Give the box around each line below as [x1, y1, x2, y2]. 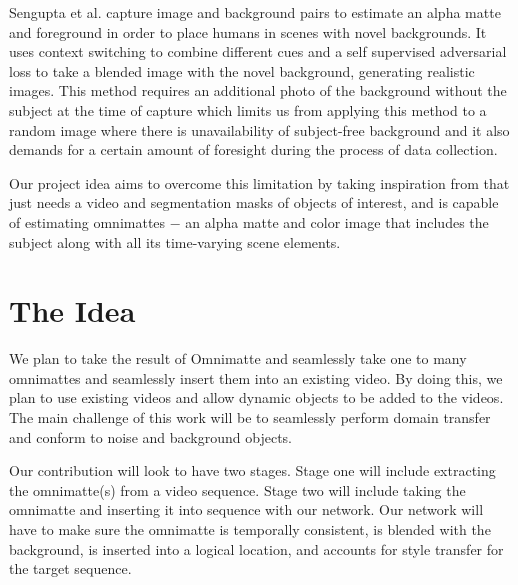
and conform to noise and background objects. [9, 426, 292, 447]
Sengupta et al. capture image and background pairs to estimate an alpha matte [9, 2, 501, 22]
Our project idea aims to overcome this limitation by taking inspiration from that [9, 172, 510, 193]
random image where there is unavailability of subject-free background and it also [9, 119, 510, 140]
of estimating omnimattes [9, 211, 166, 232]
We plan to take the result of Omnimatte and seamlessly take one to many [9, 348, 467, 369]
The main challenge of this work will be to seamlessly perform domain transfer [9, 407, 491, 428]
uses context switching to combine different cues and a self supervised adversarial [9, 41, 507, 62]
